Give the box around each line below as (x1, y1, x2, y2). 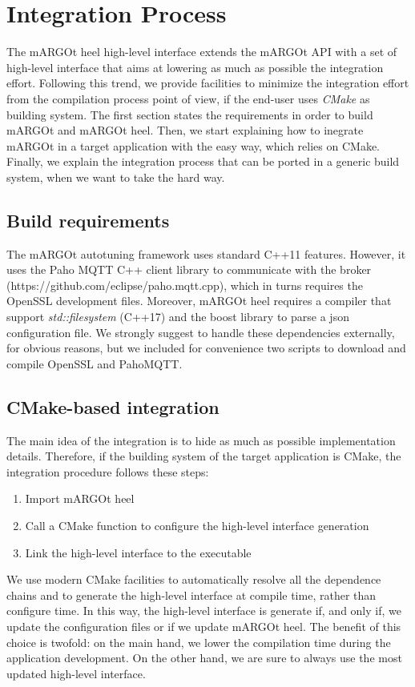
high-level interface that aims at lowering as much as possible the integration (6, 58, 384, 75)
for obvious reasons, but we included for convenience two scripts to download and (6, 339, 406, 356)
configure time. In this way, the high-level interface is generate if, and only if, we (6, 602, 401, 619)
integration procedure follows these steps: (6, 463, 209, 480)
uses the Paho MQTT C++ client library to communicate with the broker (6, 261, 372, 278)
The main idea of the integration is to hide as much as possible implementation (6, 432, 396, 448)
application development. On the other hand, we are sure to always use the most (6, 649, 402, 666)
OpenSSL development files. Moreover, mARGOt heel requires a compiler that (6, 292, 392, 309)
